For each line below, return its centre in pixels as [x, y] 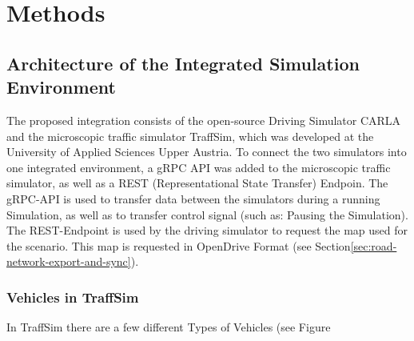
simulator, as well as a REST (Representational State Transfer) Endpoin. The [197, 183]
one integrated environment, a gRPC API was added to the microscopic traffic [199, 167]
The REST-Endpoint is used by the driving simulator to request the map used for [207, 230]
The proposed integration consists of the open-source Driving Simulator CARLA [204, 120]
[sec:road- [374, 245]
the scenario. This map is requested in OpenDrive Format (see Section [179, 245]
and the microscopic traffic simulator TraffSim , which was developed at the [190, 136]
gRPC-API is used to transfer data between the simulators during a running [193, 198]
